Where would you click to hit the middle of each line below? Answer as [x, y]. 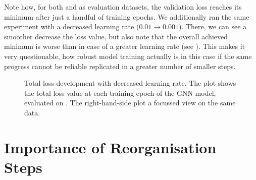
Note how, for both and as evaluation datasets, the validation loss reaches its [123, 7]
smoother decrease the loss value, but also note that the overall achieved [116, 36]
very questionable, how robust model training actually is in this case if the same [128, 56]
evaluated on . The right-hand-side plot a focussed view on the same [130, 103]
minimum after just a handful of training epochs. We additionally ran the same [127, 16]
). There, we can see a [213, 26]
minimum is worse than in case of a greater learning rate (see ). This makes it [124, 46]
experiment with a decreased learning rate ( [72, 26]
